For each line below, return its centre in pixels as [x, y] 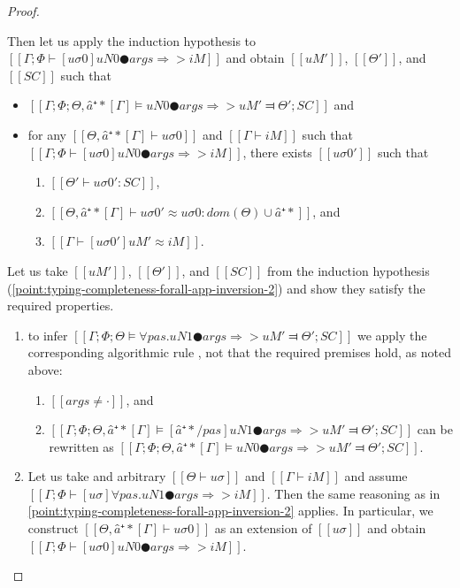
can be [435, 429]
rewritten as [81, 446]
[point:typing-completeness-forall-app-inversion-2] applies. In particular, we [230, 511]
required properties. [61, 305]
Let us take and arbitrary [97, 476]
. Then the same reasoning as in [353, 493]
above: [45, 369]
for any [47, 134]
